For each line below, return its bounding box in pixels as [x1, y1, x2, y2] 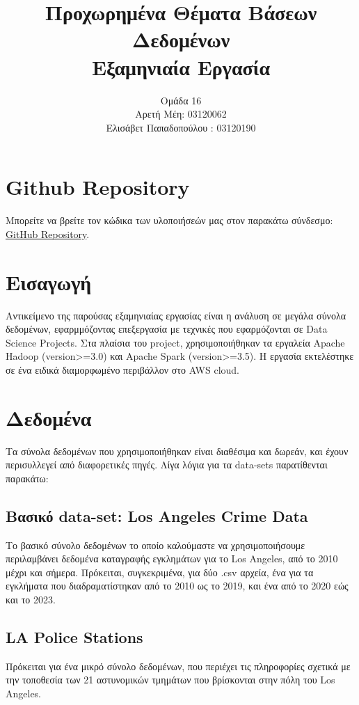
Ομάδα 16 [160, 93, 202, 107]
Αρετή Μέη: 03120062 [135, 106, 227, 121]
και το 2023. [6, 592, 56, 606]
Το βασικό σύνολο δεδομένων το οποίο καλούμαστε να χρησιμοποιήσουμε [6, 537, 305, 552]
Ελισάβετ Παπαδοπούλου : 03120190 [106, 120, 256, 134]
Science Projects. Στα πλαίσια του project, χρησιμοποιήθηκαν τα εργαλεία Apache [6, 335, 345, 349]
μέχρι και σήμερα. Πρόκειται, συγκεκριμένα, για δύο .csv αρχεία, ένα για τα [6, 564, 314, 579]
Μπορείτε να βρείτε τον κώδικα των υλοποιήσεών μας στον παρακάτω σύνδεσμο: [6, 213, 333, 228]
